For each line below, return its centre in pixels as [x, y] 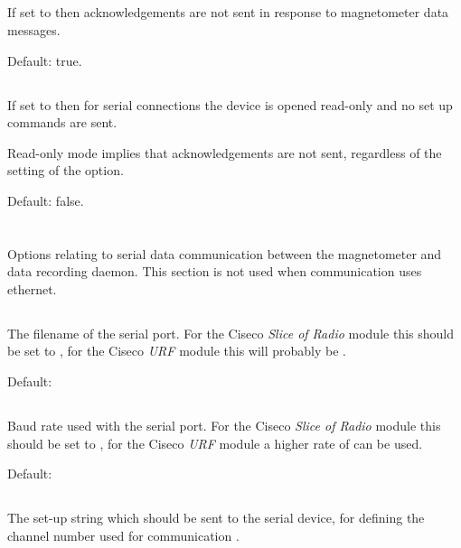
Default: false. [46, 200]
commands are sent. [62, 122]
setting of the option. [66, 170]
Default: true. [45, 60]
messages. [34, 29]
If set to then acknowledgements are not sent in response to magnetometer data [228, 12]
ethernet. [32, 288]
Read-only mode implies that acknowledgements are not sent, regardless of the [225, 152]
